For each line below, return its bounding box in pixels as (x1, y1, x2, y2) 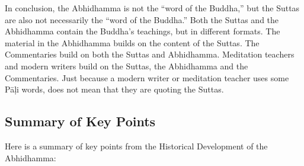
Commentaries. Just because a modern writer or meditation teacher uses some (5, 71, 289, 84)
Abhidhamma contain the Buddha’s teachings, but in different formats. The (5, 25, 280, 37)
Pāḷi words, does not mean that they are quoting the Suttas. (5, 83, 224, 95)
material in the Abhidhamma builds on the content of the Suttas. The (5, 36, 260, 49)
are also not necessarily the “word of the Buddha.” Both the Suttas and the (5, 13, 279, 25)
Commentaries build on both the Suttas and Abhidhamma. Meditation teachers (5, 48, 295, 60)
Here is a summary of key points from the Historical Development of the (5, 139, 268, 152)
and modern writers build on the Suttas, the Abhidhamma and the (5, 59, 248, 72)
